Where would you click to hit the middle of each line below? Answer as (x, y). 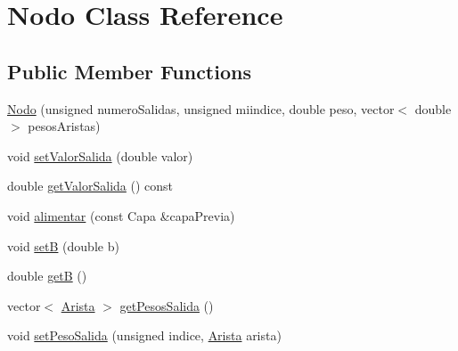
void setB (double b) (63, 245)
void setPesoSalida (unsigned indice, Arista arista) (144, 335)
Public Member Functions (129, 71)
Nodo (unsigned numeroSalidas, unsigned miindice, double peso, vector (201, 108)
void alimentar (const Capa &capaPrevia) (121, 215)
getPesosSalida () (167, 305)
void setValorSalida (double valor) (100, 155)
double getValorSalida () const (90, 186)
